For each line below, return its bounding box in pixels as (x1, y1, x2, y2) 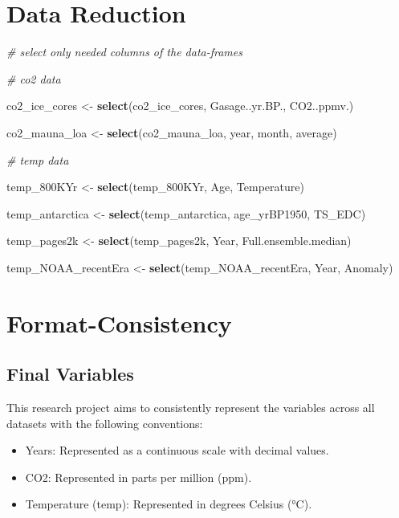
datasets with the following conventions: (6, 414, 203, 431)
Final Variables (6, 361, 134, 386)
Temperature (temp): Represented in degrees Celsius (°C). (25, 496, 312, 512)
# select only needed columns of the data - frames (6, 43, 242, 60)
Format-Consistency (6, 306, 232, 339)
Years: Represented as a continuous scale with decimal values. (25, 442, 329, 459)
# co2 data (6, 70, 61, 87)
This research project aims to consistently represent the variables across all (6, 399, 375, 416)
